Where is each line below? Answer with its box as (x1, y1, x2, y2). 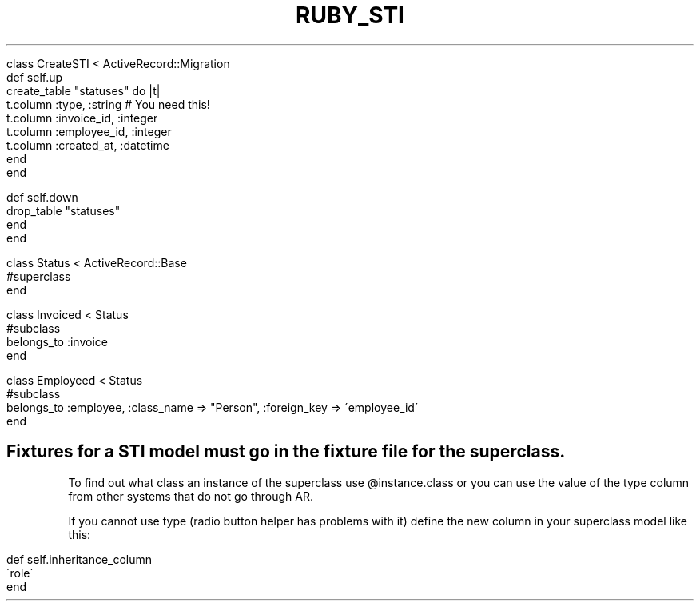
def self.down (6, 190, 78, 204)
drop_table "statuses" (6, 203, 121, 218)
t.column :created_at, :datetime (6, 138, 169, 152)
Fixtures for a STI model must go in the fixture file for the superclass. (6, 441, 566, 462)
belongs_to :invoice (6, 334, 108, 349)
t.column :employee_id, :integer (6, 124, 172, 138)
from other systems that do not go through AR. (68, 489, 313, 503)
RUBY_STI (296, 2, 404, 29)
